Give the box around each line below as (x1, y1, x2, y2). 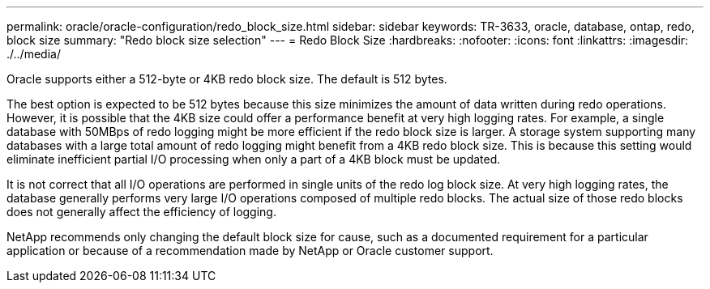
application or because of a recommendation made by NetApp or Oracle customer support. (6, 244, 494, 257)
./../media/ (6, 47, 61, 61)
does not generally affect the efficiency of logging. (6, 205, 276, 219)
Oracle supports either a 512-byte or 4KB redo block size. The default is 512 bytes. (6, 72, 447, 86)
